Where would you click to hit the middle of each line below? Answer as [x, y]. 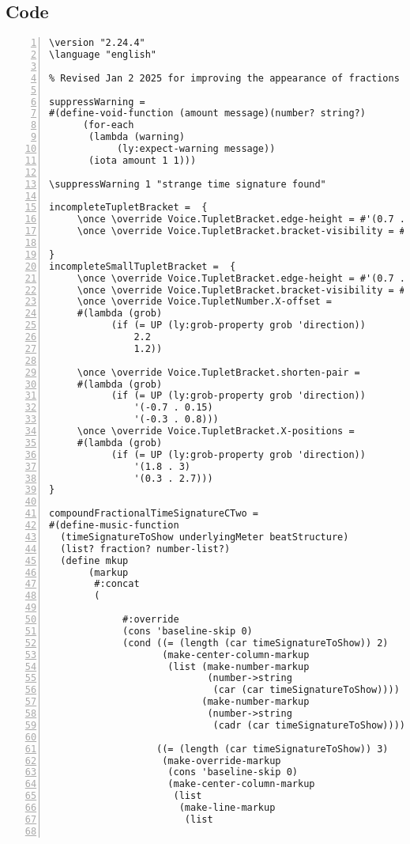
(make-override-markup [222, 761]
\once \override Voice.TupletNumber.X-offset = [204, 302]
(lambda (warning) [137, 137]
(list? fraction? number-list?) [145, 549]
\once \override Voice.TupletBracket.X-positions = [216, 431]
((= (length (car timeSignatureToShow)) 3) [273, 749]
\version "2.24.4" [97, 43]
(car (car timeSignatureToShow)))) [306, 690]
